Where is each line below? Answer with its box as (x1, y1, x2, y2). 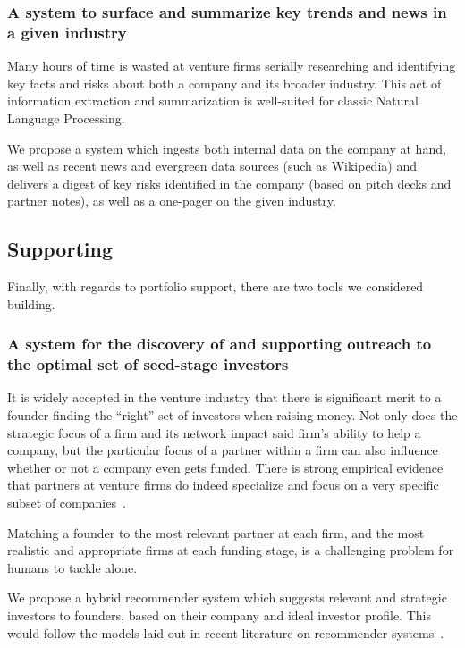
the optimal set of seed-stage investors (7, 353, 289, 375)
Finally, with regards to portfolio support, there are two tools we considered (7, 277, 424, 296)
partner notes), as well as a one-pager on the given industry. (7, 191, 336, 210)
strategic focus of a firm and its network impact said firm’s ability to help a (7, 423, 421, 442)
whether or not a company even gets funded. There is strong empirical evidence (7, 458, 444, 476)
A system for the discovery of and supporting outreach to (7, 332, 432, 355)
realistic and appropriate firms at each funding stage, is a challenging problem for (7, 541, 454, 560)
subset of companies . (7, 492, 126, 511)
